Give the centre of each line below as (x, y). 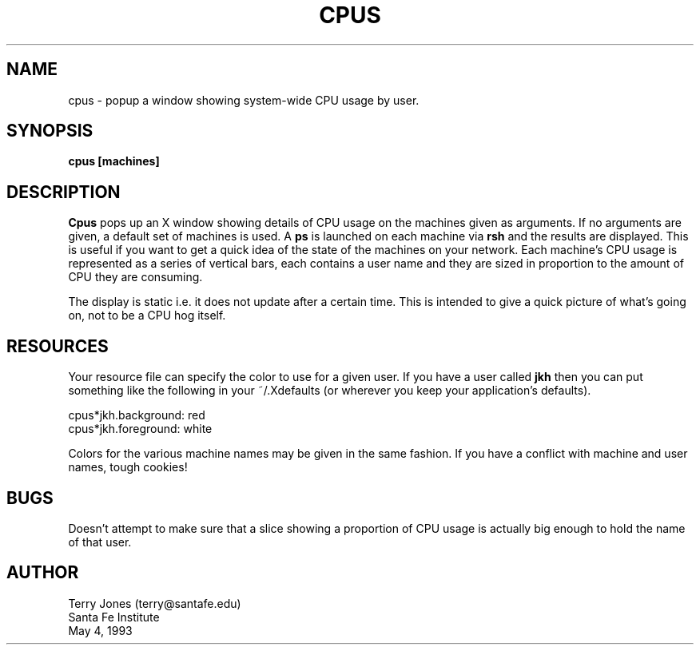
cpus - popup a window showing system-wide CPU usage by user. (244, 100)
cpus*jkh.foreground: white (140, 429)
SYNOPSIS (50, 131)
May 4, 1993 (100, 630)
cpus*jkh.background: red (137, 415)
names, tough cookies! (128, 467)
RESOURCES (58, 346)
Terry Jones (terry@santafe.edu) (155, 603)
